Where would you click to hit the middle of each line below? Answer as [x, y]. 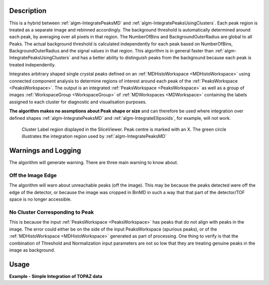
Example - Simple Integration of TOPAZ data [56, 276]
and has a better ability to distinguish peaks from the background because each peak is [161, 58]
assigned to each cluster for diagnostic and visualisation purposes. [78, 102]
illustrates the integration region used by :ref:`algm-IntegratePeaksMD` [94, 136]
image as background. [32, 250]
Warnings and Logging [45, 150]
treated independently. [32, 64]
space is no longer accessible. [40, 199]
